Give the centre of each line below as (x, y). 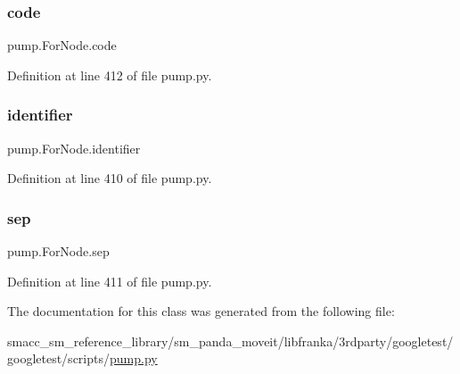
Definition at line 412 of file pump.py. (110, 75)
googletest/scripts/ (58, 358)
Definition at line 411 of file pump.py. (110, 281)
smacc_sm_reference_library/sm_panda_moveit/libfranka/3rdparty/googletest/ (230, 341)
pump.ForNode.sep (58, 251)
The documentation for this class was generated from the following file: (201, 311)
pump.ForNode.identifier (74, 148)
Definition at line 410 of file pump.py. (110, 178)
